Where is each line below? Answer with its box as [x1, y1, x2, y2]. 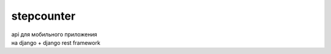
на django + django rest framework [11, 39, 101, 46]
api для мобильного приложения [11, 31, 97, 38]
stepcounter [11, 9, 76, 23]
